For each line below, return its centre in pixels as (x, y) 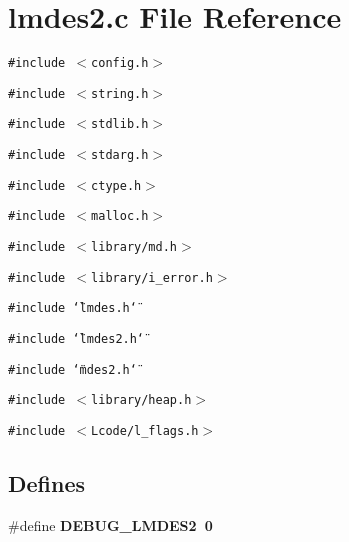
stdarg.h (120, 155)
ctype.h (116, 185)
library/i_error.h (152, 277)
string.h (120, 93)
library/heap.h (141, 400)
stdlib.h (120, 124)
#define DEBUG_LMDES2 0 (110, 524)
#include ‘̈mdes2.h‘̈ (72, 369)
